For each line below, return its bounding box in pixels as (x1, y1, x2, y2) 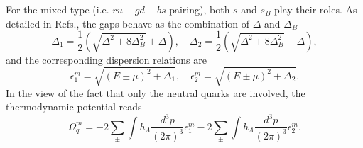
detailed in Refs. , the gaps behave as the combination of (6, 16, 250, 30)
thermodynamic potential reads (6, 99, 142, 114)
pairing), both (169, 2, 230, 16)
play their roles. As (274, 2, 357, 16)
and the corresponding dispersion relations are (6, 52, 207, 67)
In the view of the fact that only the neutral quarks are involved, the (6, 85, 305, 100)
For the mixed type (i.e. (6, 2, 109, 16)
